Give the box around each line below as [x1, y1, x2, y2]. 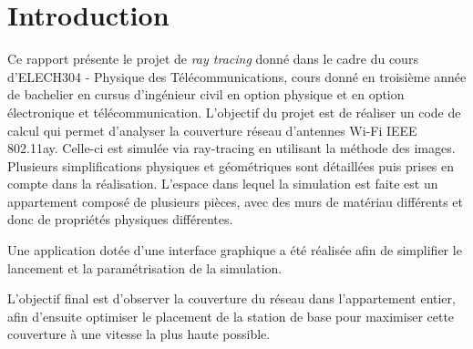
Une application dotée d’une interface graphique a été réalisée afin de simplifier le [7, 241, 462, 260]
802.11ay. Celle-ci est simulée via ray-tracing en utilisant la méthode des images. [7, 139, 456, 158]
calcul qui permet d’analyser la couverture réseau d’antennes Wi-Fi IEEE [7, 120, 417, 139]
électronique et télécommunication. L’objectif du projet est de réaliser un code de [7, 102, 461, 121]
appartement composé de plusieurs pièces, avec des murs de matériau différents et [7, 191, 463, 210]
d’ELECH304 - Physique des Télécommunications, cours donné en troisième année [7, 67, 467, 86]
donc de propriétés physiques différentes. [7, 210, 233, 229]
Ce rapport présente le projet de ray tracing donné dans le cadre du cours [7, 49, 418, 68]
